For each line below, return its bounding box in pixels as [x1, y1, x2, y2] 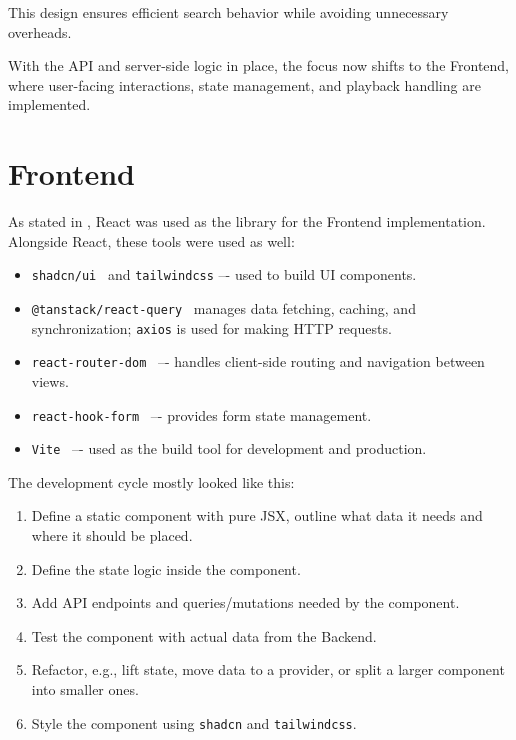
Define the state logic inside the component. [31, 558, 301, 579]
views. [31, 370, 69, 391]
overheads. [8, 21, 72, 42]
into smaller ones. [31, 678, 139, 699]
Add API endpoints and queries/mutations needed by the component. [31, 592, 460, 613]
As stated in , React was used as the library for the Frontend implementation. [8, 211, 486, 232]
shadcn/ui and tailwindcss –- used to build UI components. [31, 264, 417, 285]
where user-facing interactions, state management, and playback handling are [8, 74, 481, 95]
